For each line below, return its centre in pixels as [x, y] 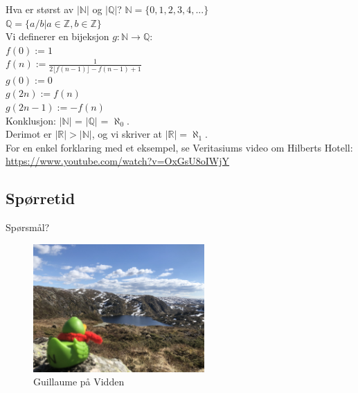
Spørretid [41, 198]
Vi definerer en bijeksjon [57, 36]
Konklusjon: [31, 120]
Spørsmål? [28, 227]
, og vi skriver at [127, 134]
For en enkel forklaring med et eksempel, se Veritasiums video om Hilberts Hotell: [179, 147]
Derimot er [29, 134]
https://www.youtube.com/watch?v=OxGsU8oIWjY [118, 161]
